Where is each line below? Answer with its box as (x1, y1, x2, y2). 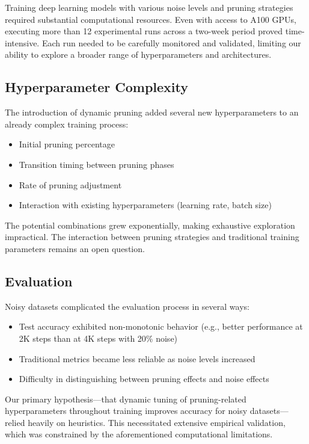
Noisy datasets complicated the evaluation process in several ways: (5, 300, 249, 312)
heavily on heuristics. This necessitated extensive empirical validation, (28, 416, 286, 428)
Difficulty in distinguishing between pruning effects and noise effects (19, 372, 269, 385)
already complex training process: (5, 117, 129, 130)
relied (5, 416, 25, 428)
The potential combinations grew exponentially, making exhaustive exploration (5, 218, 295, 231)
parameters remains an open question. (5, 242, 145, 254)
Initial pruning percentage (19, 138, 115, 150)
